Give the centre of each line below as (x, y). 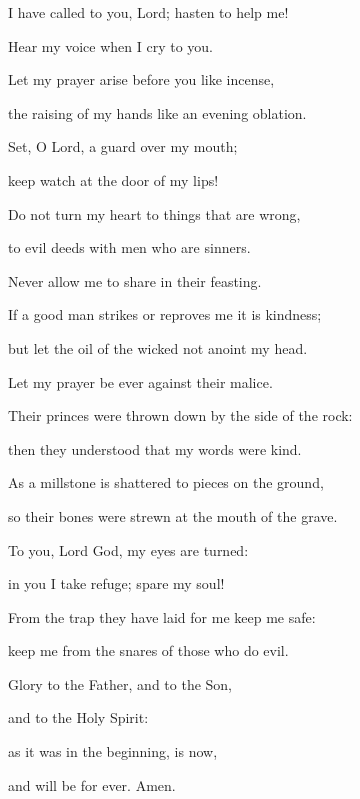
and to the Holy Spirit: (78, 717)
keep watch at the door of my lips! (113, 179)
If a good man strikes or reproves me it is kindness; (165, 314)
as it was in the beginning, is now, (113, 751)
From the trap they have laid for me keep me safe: (162, 616)
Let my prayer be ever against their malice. (140, 381)
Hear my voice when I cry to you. (110, 45)
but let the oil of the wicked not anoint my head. (158, 347)
